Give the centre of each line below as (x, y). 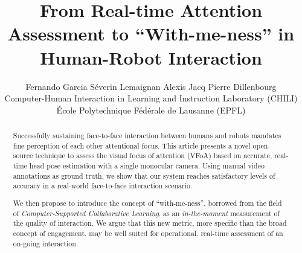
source (23, 155)
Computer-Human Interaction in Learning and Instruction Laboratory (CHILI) (151, 98)
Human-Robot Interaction (151, 57)
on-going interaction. (46, 243)
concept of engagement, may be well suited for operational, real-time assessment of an (148, 233)
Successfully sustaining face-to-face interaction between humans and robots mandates (147, 136)
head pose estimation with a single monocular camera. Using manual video (147, 166)
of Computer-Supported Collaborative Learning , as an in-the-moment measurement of (146, 213)
